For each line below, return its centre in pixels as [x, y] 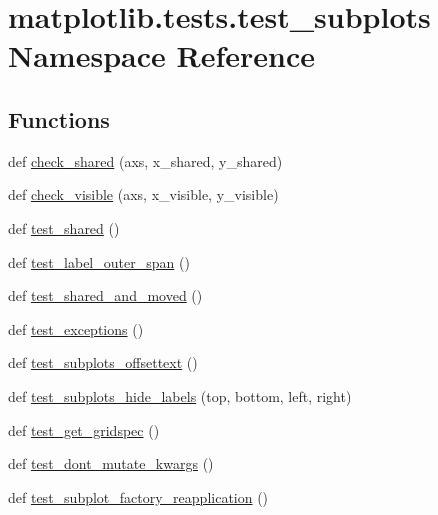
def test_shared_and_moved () [105, 295]
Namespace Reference [161, 55]
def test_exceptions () [76, 328]
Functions [59, 118]
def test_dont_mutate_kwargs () [111, 463]
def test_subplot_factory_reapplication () [138, 496]
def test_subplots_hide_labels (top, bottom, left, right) [180, 395]
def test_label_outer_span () [99, 261]
